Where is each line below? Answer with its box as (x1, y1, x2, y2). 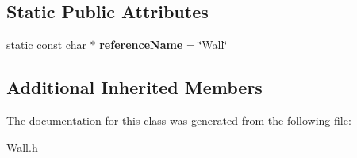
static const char (6, 36, 86, 53)
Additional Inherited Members (6, 75, 263, 100)
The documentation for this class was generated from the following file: (6, 112, 351, 128)
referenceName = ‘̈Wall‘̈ (99, 36, 228, 53)
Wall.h (6, 138, 38, 155)
